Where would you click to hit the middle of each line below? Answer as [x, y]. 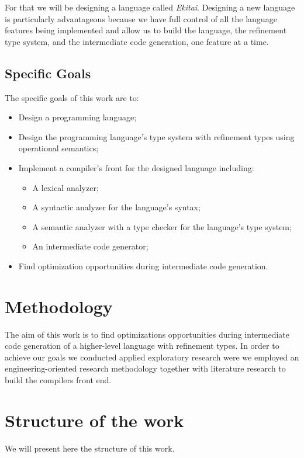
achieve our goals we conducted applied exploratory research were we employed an [152, 357]
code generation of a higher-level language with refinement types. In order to [142, 346]
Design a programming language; [77, 117]
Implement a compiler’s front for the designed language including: [136, 167]
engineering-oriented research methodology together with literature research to [145, 368]
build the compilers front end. [58, 380]
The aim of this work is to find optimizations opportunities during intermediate [147, 334]
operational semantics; [58, 148]
